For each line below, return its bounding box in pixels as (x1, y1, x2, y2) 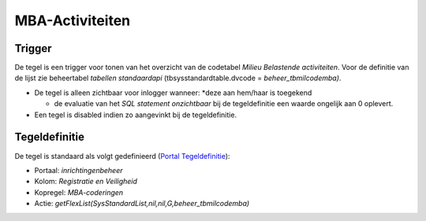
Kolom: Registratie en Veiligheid (34, 177, 138, 186)
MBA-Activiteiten (14, 12, 131, 29)
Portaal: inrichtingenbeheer (34, 165, 123, 175)
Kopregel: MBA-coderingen (34, 187, 124, 197)
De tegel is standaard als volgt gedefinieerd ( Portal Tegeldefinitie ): (14, 151, 230, 160)
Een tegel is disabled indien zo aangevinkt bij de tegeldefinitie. (34, 110, 237, 120)
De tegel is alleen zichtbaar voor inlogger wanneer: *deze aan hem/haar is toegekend (34, 87, 312, 98)
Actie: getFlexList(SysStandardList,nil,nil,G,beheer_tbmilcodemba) (34, 199, 250, 208)
